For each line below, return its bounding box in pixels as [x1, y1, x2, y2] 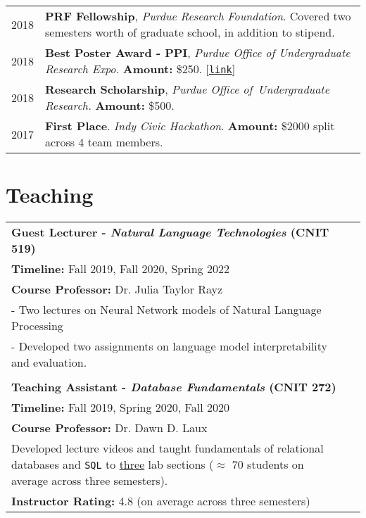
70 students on [232, 456, 304, 473]
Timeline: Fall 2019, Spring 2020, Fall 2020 [11, 399, 229, 416]
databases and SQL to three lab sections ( [11, 456, 214, 473]
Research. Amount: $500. [45, 97, 175, 113]
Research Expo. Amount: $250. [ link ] [45, 61, 236, 77]
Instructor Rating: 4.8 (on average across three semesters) [11, 493, 310, 510]
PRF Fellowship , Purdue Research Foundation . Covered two [45, 8, 351, 24]
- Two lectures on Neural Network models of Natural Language [11, 301, 322, 318]
